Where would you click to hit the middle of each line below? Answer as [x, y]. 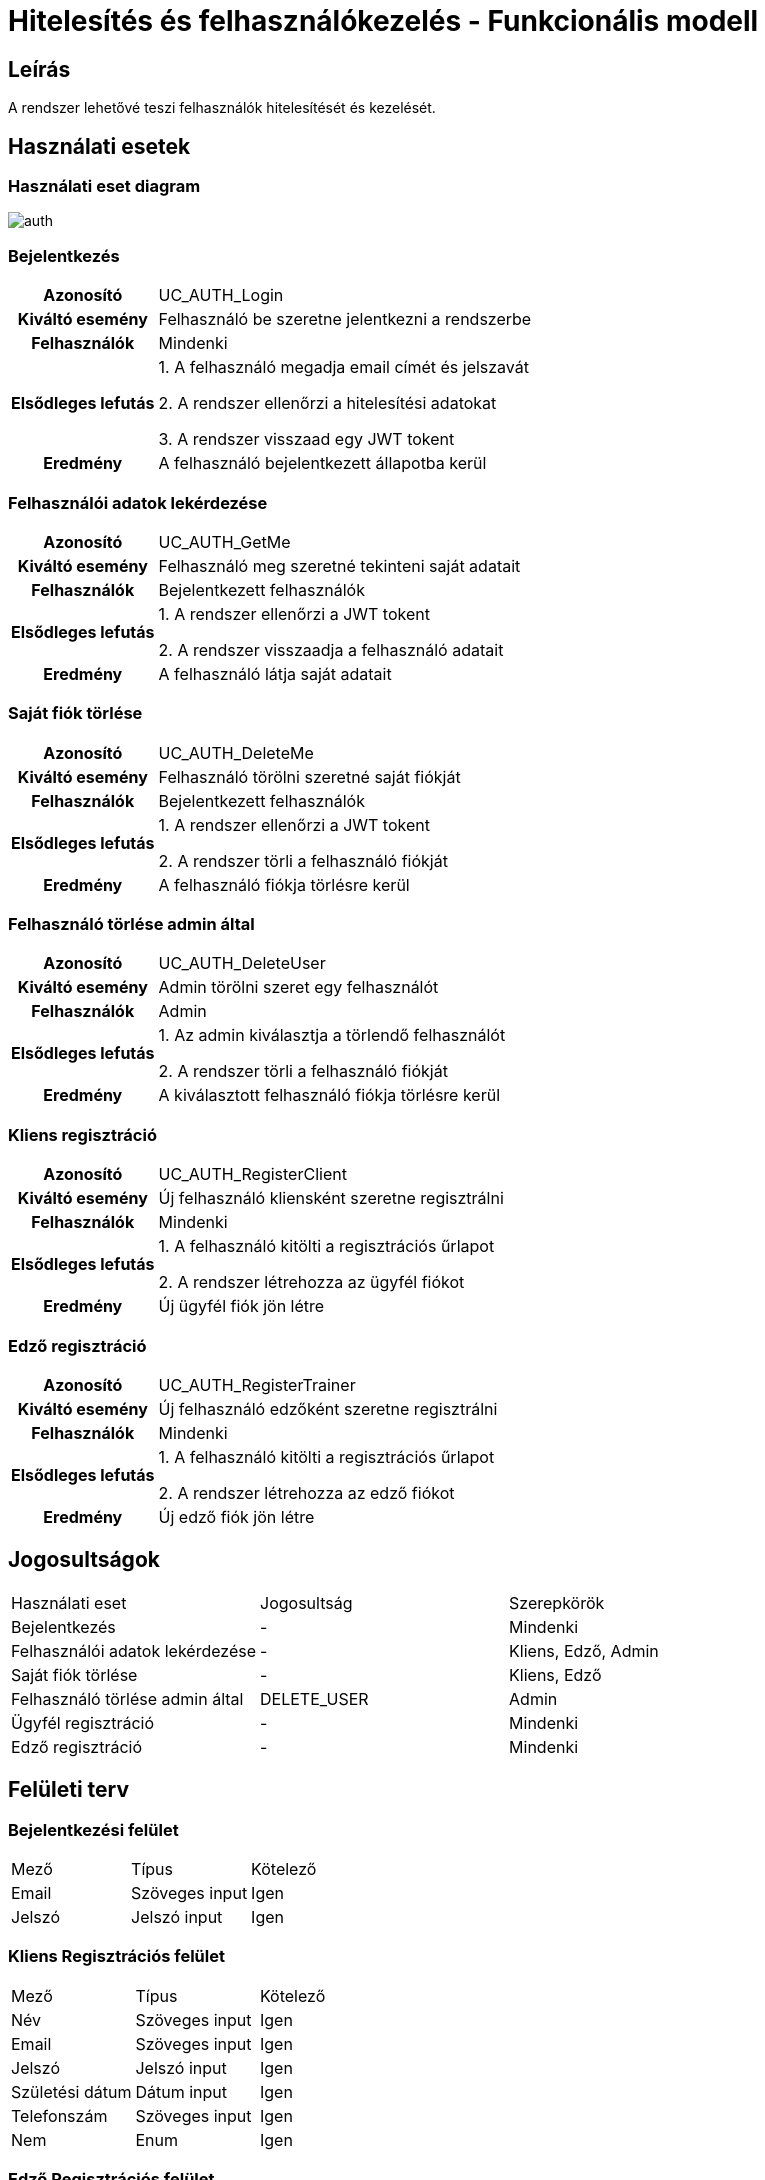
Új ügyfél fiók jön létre [241, 1306]
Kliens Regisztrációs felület [116, 1956]
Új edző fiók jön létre [236, 1516]
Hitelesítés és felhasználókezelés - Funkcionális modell [383, 21]
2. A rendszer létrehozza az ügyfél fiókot [311, 1282]
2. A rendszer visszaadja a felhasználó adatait [331, 649]
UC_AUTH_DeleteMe [236, 752]
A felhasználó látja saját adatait [275, 673]
